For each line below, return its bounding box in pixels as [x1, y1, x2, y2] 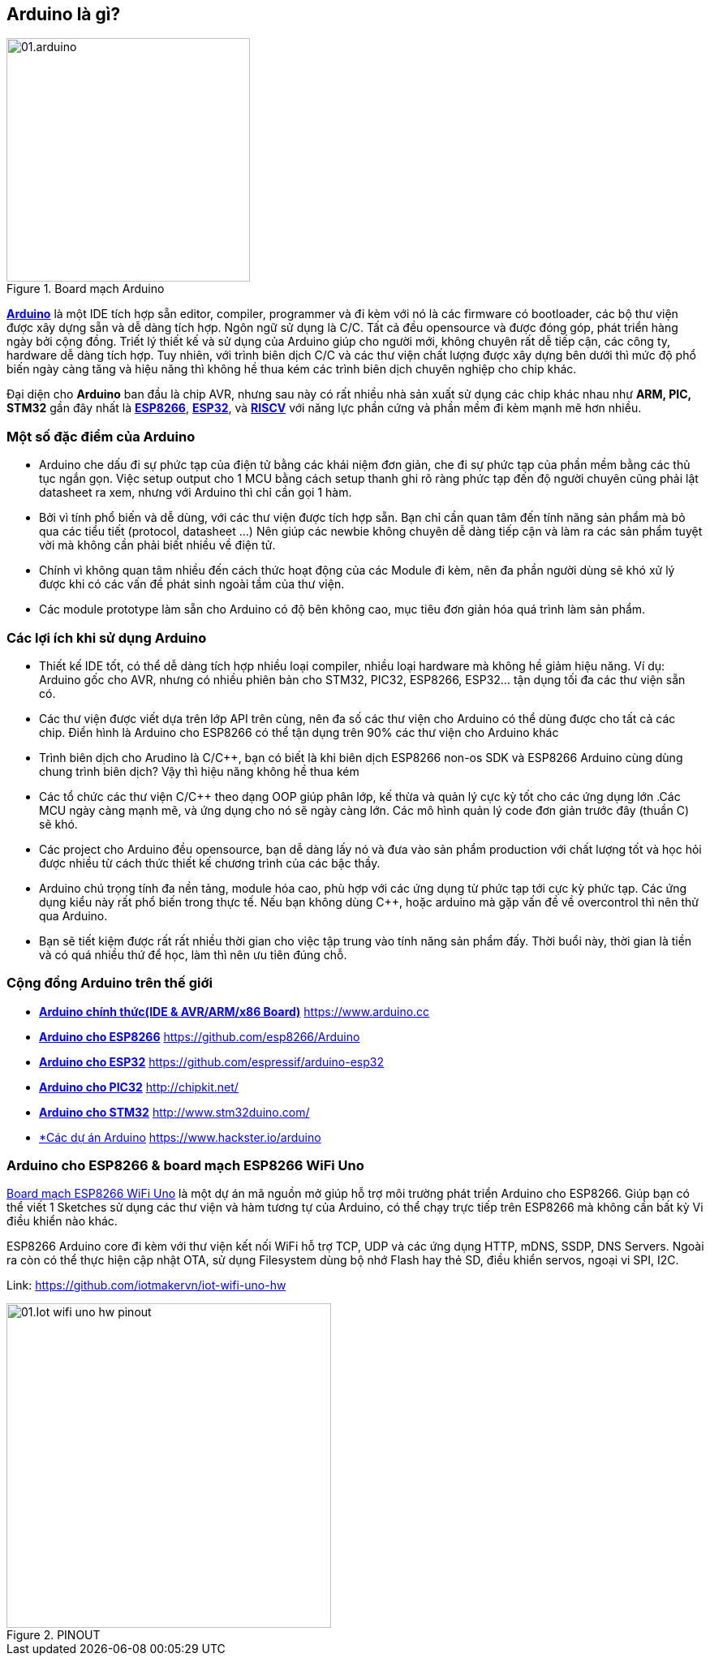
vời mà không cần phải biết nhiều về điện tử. [39, 538, 276, 553]
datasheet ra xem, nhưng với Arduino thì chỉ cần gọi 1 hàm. [39, 485, 352, 500]
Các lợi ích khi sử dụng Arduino [6, 629, 207, 646]
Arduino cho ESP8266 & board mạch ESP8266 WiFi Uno [6, 1157, 364, 1174]
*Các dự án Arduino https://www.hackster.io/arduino [39, 1130, 321, 1144]
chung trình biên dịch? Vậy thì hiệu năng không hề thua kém [39, 764, 359, 778]
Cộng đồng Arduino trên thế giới [6, 975, 213, 992]
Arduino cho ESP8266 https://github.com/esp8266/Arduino [39, 1029, 360, 1044]
